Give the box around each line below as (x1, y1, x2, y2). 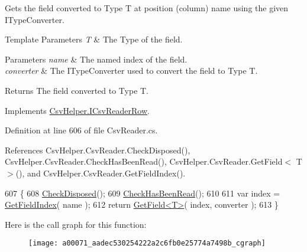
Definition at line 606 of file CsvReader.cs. (5, 124, 158, 136)
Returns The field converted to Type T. (5, 84, 149, 96)
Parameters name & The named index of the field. (5, 53, 188, 65)
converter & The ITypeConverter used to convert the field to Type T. (5, 64, 258, 77)
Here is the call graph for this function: (5, 218, 147, 230)
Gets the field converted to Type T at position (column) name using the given (5, 2, 289, 14)
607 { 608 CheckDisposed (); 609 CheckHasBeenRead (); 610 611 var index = (5, 186, 280, 199)
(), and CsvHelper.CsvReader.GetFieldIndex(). (15, 166, 186, 179)
